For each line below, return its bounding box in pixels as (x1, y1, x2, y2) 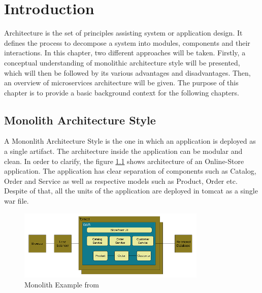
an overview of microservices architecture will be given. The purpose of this (4, 77, 239, 88)
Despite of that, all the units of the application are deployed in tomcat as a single (4, 185, 258, 196)
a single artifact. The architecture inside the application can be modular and (4, 146, 243, 156)
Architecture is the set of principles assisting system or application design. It (4, 27, 243, 38)
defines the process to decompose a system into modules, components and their (4, 37, 250, 48)
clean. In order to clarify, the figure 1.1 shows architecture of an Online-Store (4, 155, 244, 166)
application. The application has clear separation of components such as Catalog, (4, 166, 256, 176)
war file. (4, 196, 29, 206)
